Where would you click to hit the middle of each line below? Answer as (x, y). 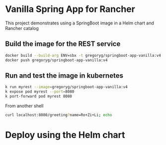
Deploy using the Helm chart (65, 135)
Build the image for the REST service (63, 44)
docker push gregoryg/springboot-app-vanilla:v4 (56, 60)
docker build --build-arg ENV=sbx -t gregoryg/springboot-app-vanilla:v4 (83, 55)
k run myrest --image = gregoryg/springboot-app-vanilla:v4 (66, 87)
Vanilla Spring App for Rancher (70, 9)
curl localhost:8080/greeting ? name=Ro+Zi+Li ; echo (59, 115)
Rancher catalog (22, 28)
